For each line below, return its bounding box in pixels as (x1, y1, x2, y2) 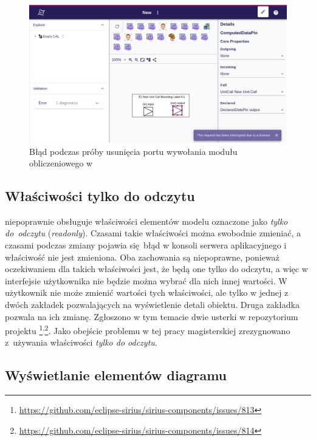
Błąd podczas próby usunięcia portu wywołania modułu (29, 145, 238, 157)
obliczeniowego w (29, 157, 93, 169)
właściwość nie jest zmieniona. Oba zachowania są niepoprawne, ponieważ (5, 250, 280, 263)
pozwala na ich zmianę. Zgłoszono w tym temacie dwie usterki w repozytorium (5, 310, 298, 323)
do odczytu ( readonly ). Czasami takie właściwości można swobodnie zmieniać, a (5, 227, 301, 239)
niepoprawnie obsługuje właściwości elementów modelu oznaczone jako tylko (5, 214, 288, 227)
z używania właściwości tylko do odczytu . (5, 336, 157, 349)
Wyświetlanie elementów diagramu (5, 366, 227, 385)
